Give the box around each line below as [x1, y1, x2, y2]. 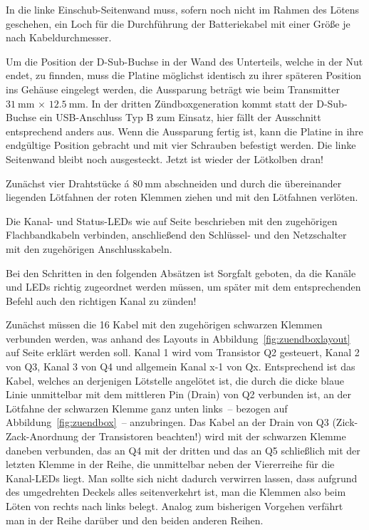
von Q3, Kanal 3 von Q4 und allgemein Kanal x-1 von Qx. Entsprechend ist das [6, 359, 355, 374]
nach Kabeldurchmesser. [6, 30, 112, 45]
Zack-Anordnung [6, 429, 78, 444]
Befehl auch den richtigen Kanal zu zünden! [6, 293, 197, 308]
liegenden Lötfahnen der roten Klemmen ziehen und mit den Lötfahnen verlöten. [6, 189, 358, 204]
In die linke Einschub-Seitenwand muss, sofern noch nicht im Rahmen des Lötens [6, 2, 360, 16]
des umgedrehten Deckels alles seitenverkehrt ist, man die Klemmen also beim [6, 484, 346, 499]
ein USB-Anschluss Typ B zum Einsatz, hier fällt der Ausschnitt [39, 110, 321, 125]
